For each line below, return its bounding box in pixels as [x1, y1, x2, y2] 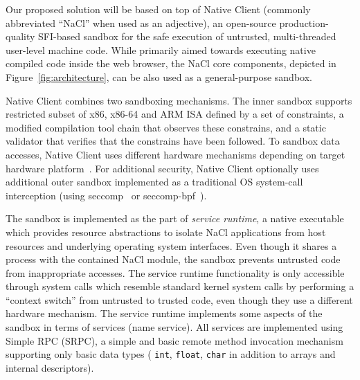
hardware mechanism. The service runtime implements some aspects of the [6, 306, 323, 320]
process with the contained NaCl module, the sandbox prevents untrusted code [6, 252, 341, 266]
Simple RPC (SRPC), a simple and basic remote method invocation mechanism [6, 333, 343, 347]
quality [6, 29, 35, 44]
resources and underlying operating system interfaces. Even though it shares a [6, 238, 337, 253]
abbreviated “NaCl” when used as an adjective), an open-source [6, 15, 276, 30]
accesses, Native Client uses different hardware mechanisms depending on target [6, 147, 345, 161]
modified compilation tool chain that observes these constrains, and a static [6, 120, 326, 134]
